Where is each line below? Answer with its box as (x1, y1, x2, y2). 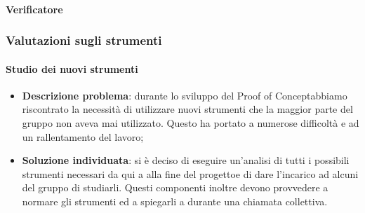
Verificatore (6, 1, 63, 16)
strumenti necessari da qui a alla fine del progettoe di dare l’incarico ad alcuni (22, 166, 359, 181)
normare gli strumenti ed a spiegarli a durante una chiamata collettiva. (22, 193, 328, 208)
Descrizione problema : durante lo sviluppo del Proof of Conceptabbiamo (22, 88, 347, 102)
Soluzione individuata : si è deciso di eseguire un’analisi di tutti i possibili (22, 153, 350, 167)
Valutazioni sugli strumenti (6, 32, 162, 49)
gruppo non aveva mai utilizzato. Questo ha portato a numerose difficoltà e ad (22, 116, 359, 130)
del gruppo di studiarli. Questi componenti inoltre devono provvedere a (22, 180, 328, 195)
